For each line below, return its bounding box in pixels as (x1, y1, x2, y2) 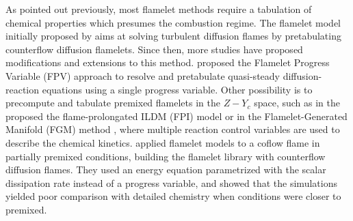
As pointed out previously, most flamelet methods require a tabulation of (5, 2, 312, 16)
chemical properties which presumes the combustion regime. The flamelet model (5, 15, 341, 29)
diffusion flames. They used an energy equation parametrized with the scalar (5, 162, 326, 177)
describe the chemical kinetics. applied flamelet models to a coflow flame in (5, 135, 320, 149)
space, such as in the (254, 95, 340, 110)
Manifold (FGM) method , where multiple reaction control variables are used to (5, 122, 340, 136)
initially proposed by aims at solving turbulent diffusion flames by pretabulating (5, 29, 341, 43)
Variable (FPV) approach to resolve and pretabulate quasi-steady (5, 68, 280, 83)
